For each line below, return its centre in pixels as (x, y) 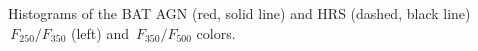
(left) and (99, 32)
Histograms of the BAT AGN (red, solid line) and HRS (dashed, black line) (239, 13)
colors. (216, 32)
